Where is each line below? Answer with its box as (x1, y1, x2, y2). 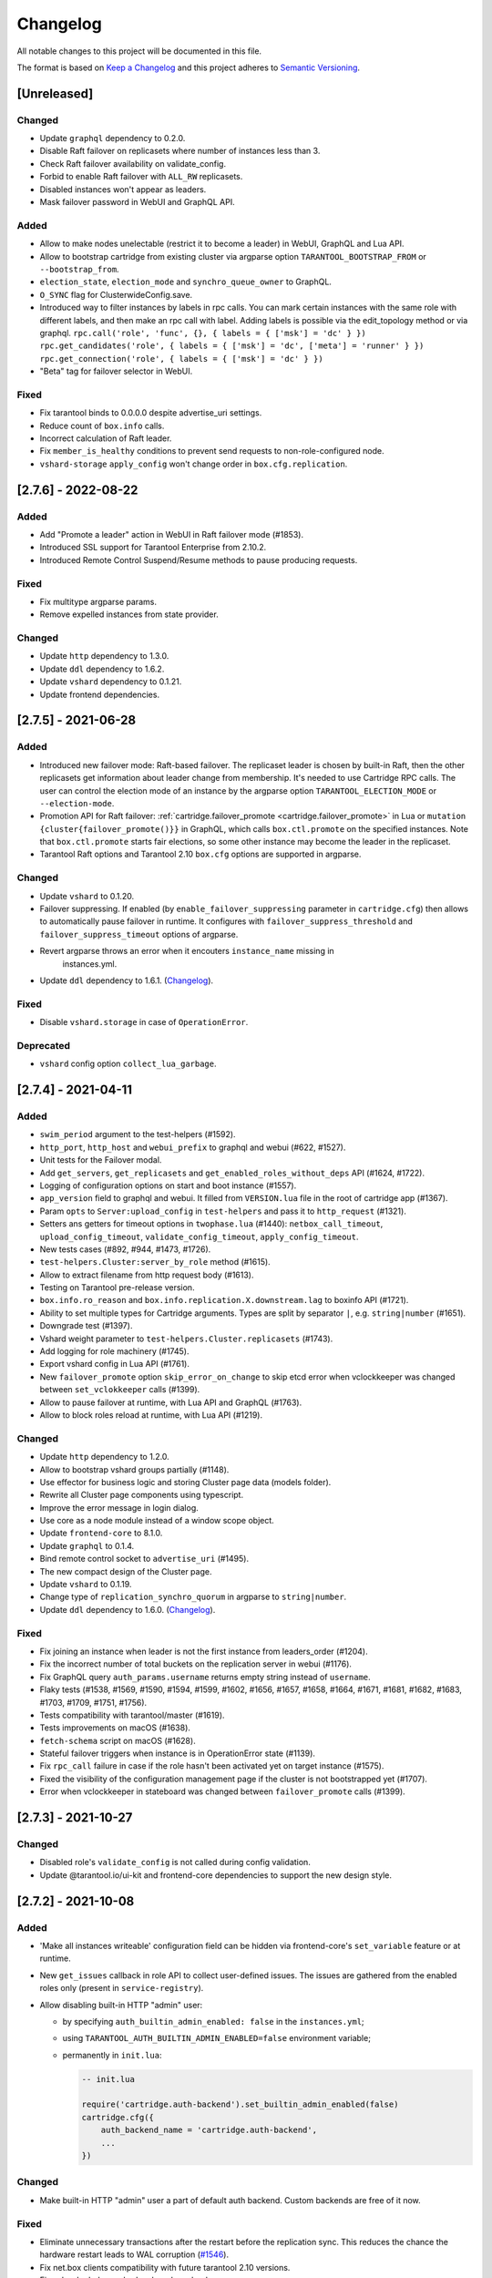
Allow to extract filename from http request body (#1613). (39, 1269, 254, 1280)
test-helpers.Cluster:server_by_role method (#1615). (39, 1257, 271, 1267)
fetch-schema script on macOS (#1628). (39, 1735, 196, 1746)
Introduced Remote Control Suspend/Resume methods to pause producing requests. (39, 554, 358, 565)
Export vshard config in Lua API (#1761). (39, 1359, 190, 1370)
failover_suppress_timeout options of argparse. (39, 929, 239, 939)
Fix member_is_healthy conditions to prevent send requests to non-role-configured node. (39, 446, 384, 457)
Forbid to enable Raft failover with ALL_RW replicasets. (39, 171, 243, 182)
